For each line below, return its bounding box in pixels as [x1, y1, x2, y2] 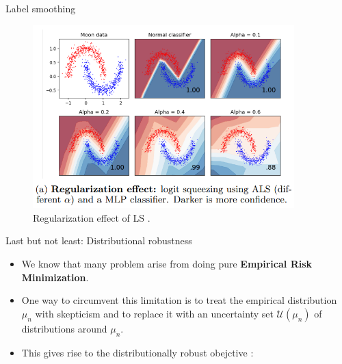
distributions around [21, 321, 107, 335]
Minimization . [21, 270, 89, 284]
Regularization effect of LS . [33, 210, 150, 224]
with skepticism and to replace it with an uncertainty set [35, 306, 274, 320]
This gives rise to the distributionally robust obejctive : [21, 345, 254, 359]
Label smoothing [5, 1, 76, 15]
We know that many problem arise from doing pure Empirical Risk [21, 256, 313, 270]
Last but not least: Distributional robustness [5, 233, 192, 248]
